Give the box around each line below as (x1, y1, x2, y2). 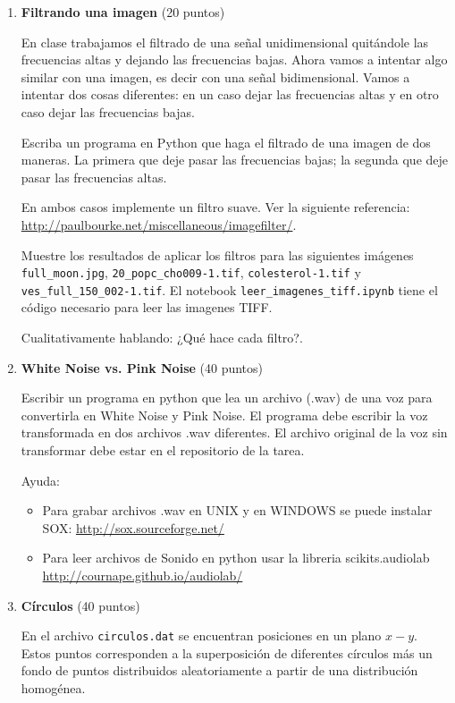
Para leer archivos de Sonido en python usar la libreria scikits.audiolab (42, 548, 430, 567)
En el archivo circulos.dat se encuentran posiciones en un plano (21, 626, 382, 645)
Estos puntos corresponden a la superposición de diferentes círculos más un (21, 643, 433, 662)
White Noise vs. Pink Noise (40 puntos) (21, 358, 264, 377)
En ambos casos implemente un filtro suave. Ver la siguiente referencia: (21, 198, 410, 216)
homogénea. (21, 679, 86, 697)
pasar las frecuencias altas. (21, 167, 167, 186)
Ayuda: (21, 470, 60, 489)
